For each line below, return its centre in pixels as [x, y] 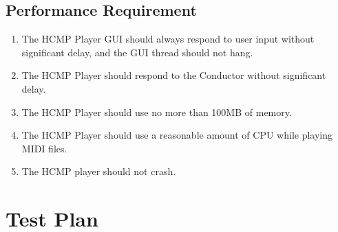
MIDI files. [44, 148]
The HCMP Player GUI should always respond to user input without [168, 39]
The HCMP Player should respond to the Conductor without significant [174, 75]
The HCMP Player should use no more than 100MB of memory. [157, 112]
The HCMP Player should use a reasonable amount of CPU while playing [177, 135]
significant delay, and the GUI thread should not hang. [137, 52]
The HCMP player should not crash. [99, 171]
